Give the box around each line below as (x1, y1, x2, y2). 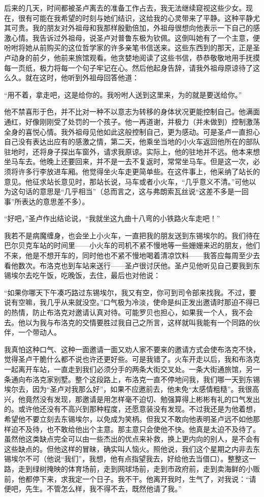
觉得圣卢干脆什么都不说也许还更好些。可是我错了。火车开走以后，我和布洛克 (4, 354, 260, 364)
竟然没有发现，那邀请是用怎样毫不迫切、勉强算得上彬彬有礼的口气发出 (25, 393, 260, 404)
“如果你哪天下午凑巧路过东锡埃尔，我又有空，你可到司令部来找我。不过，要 (4, 287, 256, 297)
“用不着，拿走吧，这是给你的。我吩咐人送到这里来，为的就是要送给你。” (4, 89, 242, 100)
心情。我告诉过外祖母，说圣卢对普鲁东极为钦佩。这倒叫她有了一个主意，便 (11, 32, 260, 43)
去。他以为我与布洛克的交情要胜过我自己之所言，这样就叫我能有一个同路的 (4, 317, 253, 327)
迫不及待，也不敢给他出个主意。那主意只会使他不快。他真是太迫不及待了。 (11, 423, 260, 434)
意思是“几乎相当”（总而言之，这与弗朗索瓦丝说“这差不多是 (39, 186, 235, 197)
